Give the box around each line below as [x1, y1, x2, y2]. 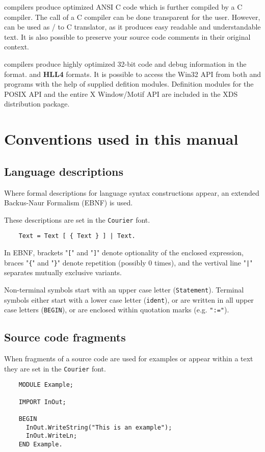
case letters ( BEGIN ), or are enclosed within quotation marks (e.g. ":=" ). [4, 304, 229, 315]
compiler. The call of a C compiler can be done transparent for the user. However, [4, 11, 260, 22]
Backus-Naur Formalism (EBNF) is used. [4, 197, 133, 208]
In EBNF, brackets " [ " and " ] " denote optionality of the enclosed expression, [4, 247, 244, 258]
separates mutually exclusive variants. [4, 267, 122, 278]
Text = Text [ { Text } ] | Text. [18, 232, 136, 240]
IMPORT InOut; [18, 398, 66, 406]
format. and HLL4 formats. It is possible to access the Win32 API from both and [4, 68, 261, 79]
